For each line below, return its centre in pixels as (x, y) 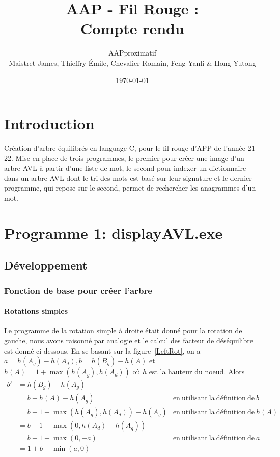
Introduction (49, 124)
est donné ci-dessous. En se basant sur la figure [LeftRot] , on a (102, 350)
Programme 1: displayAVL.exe (114, 233)
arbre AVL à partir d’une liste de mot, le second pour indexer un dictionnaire (125, 168)
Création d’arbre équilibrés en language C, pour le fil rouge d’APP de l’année (125, 148)
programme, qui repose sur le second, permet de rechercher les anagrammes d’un (130, 188)
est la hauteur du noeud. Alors (197, 372)
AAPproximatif (132, 53)
